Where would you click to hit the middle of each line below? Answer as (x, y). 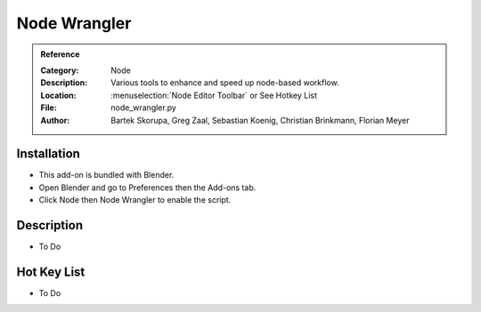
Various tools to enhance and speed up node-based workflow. (225, 83)
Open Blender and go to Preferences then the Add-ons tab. (147, 188)
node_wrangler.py (144, 108)
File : (49, 108)
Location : (58, 95)
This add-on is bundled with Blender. (106, 175)
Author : (55, 120)
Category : (60, 70)
